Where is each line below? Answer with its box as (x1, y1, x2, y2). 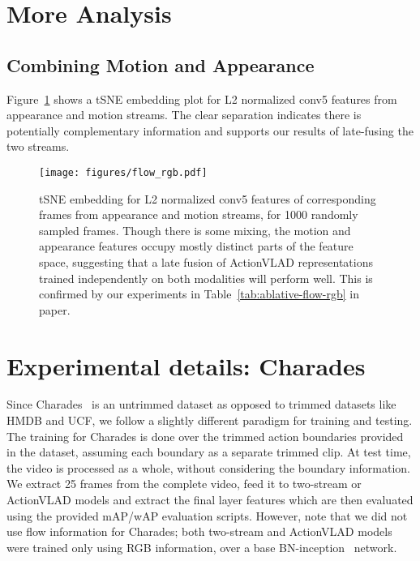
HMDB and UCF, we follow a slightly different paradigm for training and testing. (6, 412, 413, 429)
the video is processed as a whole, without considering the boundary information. (6, 459, 410, 476)
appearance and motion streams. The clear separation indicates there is (6, 106, 362, 123)
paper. (39, 301, 71, 318)
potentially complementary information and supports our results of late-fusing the (6, 122, 414, 139)
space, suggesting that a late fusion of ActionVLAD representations (39, 253, 373, 270)
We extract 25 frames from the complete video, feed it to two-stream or (6, 475, 362, 492)
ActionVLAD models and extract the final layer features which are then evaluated (6, 491, 414, 508)
